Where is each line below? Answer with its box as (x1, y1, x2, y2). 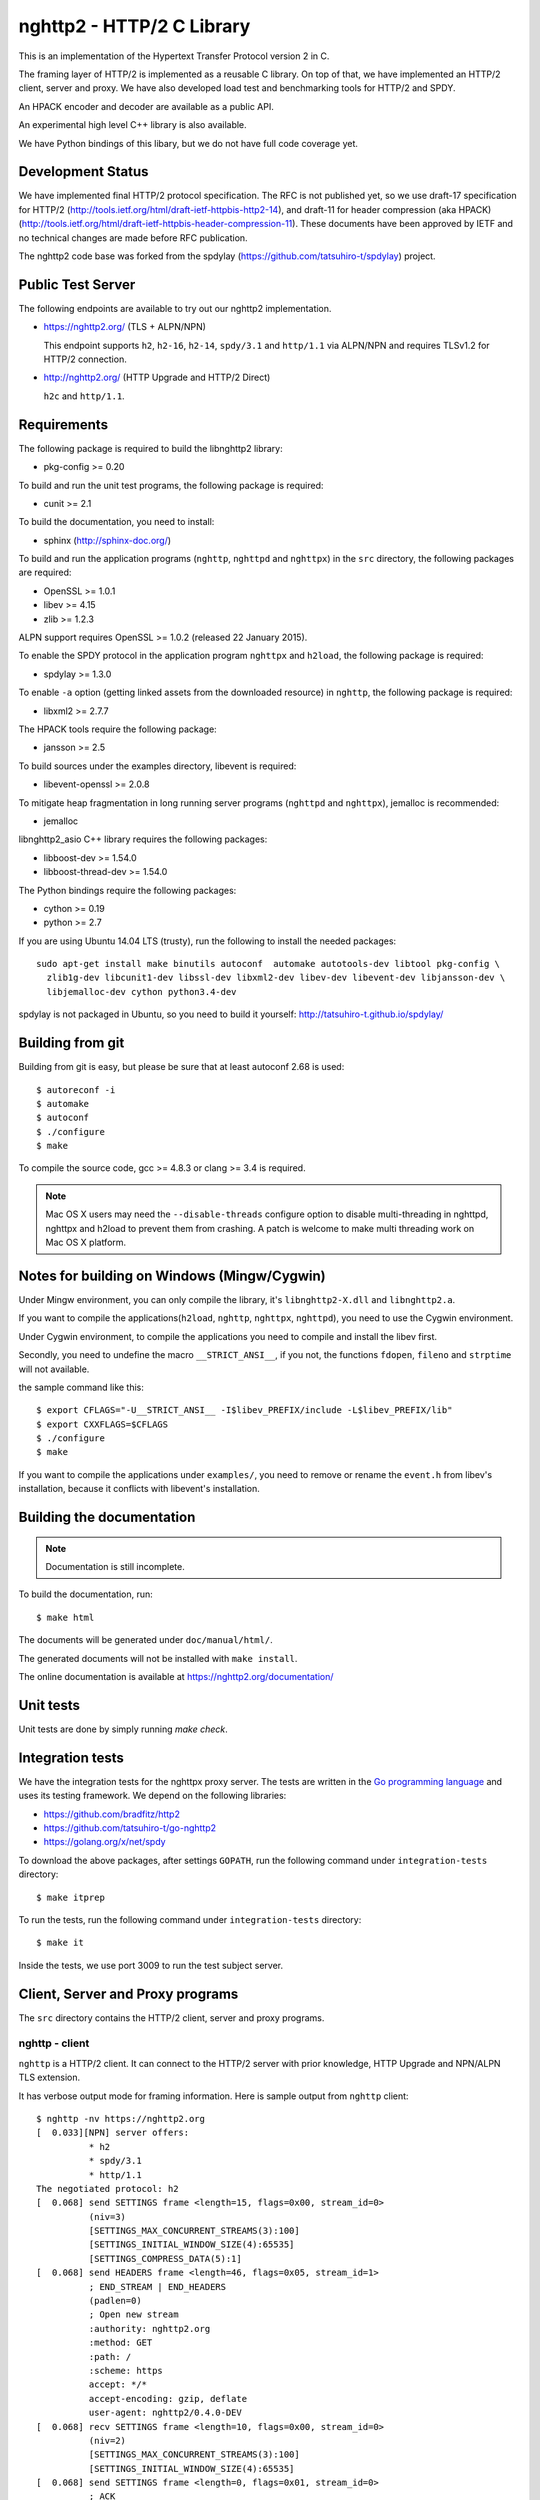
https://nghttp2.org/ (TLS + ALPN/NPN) (43, 321, 207, 333)
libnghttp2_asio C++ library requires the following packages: (18, 833, 268, 845)
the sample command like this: (18, 1381, 145, 1393)
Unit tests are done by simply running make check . (18, 1723, 229, 1735)
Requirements (18, 416, 109, 433)
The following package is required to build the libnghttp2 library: (18, 442, 284, 454)
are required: (18, 566, 72, 579)
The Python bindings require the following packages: (18, 884, 237, 896)
